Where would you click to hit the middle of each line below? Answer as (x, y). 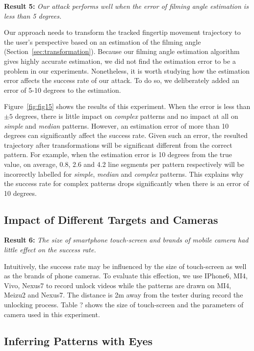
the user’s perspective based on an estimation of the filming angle (102, 41)
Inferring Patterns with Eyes (78, 340)
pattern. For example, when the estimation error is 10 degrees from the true (118, 154)
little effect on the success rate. (50, 250)
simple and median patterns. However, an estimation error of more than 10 (116, 125)
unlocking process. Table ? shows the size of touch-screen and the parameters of (124, 305)
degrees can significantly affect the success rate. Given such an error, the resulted (126, 135)
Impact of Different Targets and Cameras (111, 219)
